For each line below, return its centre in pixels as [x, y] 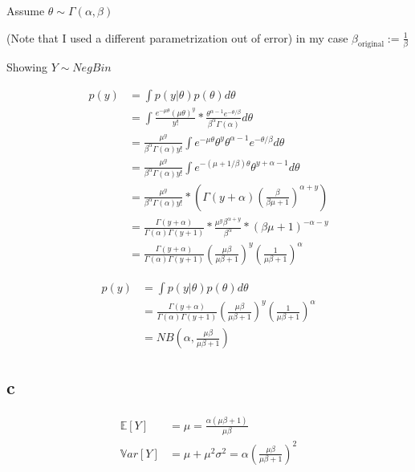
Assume [26, 10]
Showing [27, 67]
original [371, 45]
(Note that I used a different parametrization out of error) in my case [177, 37]
